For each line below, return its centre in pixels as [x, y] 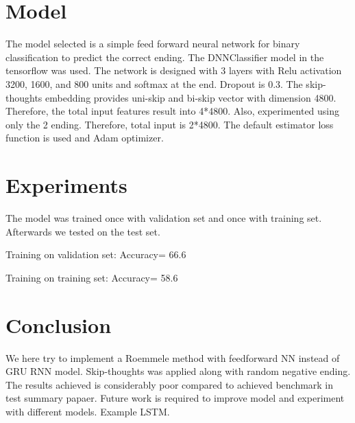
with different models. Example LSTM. [88, 411]
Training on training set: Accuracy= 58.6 [92, 277]
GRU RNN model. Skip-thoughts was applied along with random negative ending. [178, 371]
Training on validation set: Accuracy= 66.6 [96, 254]
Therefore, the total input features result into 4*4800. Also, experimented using [173, 111]
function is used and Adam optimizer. [85, 138]
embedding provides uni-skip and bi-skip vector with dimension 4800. [191, 97]
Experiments [66, 185]
